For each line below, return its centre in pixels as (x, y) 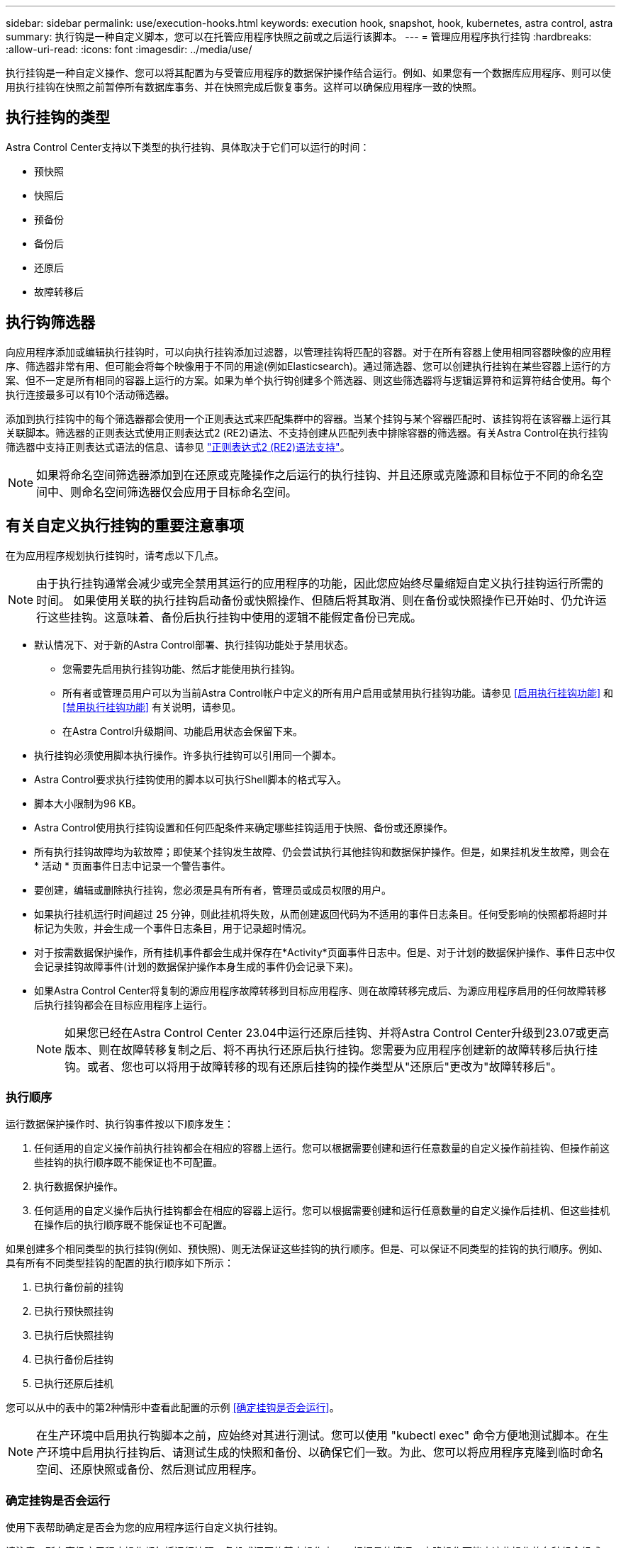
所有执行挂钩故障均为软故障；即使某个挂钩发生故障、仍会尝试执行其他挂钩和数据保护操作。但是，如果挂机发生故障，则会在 (322, 851)
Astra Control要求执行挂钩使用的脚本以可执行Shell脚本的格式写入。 (191, 779)
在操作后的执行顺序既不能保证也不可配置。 (133, 1225)
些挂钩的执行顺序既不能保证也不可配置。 (128, 1162)
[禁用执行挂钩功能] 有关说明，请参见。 (152, 707)
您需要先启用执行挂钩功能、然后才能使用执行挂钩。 (181, 668)
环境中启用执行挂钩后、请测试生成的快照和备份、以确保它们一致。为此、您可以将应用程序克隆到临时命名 (326, 1453)
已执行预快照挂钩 (74, 1311)
